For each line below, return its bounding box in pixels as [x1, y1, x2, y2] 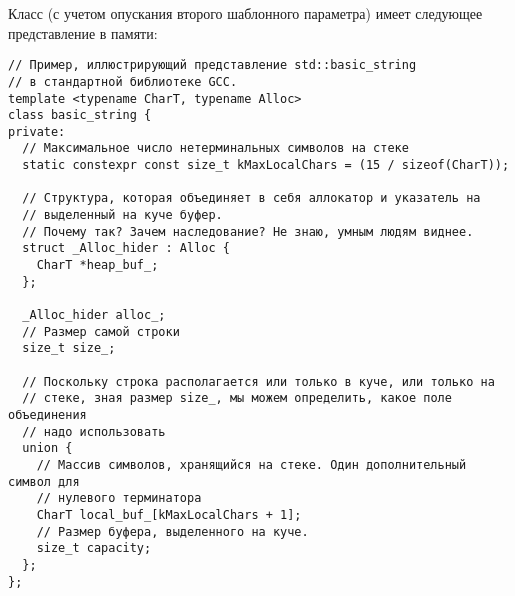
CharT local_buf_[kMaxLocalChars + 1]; [36, 507, 302, 522]
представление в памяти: [8, 22, 158, 43]
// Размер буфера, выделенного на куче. [36, 524, 309, 539]
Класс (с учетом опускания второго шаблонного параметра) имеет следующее [8, 3, 483, 23]
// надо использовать [22, 424, 166, 439]
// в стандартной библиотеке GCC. [8, 74, 238, 89]
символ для [8, 474, 80, 489]
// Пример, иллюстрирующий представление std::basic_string [8, 58, 417, 73]
